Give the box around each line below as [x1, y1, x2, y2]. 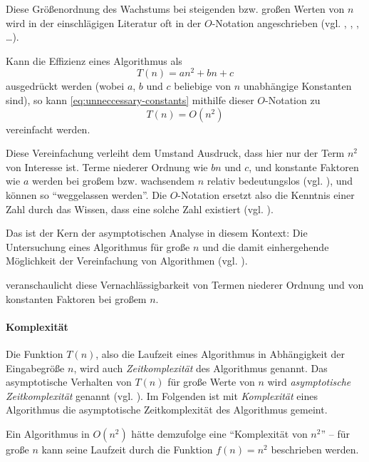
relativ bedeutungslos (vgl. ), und [207, 173, 353, 188]
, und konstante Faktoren [249, 159, 359, 174]
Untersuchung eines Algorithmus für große [6, 239, 190, 254]
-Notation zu [265, 93, 321, 108]
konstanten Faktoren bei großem [6, 291, 147, 306]
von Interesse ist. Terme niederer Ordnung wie [6, 159, 208, 174]
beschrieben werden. [271, 441, 359, 456]
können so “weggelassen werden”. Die [6, 188, 167, 202]
